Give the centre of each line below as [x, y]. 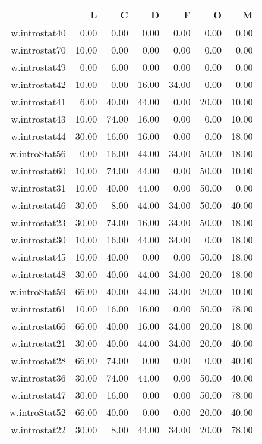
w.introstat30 [38, 240]
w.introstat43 [38, 119]
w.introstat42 [38, 84]
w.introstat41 [38, 101]
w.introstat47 [38, 395]
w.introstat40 [38, 32]
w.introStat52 [38, 412]
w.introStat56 [38, 153]
